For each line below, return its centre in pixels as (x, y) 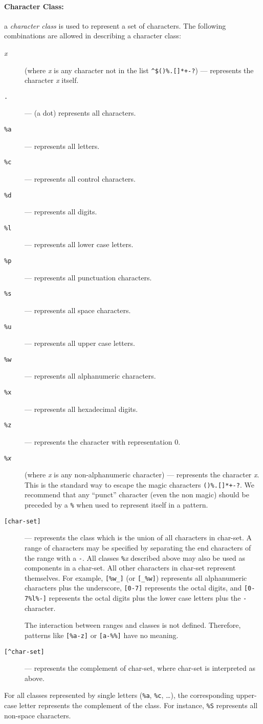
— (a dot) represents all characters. (80, 113)
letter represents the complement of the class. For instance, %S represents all (138, 705)
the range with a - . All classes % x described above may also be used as (135, 557)
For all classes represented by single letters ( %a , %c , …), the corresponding (119, 695)
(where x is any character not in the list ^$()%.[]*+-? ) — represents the (139, 70)
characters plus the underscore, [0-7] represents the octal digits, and (133, 588)
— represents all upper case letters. (80, 343)
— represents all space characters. (78, 310)
